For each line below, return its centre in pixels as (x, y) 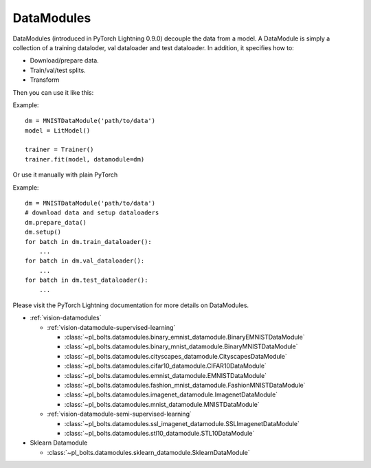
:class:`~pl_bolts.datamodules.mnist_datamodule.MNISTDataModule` (162, 404)
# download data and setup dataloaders (92, 213)
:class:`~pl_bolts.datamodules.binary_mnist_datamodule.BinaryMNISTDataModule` (181, 346)
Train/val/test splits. (58, 70)
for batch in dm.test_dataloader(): (87, 280)
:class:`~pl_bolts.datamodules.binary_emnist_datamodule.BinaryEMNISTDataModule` (184, 337)
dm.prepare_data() (56, 222)
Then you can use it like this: (53, 92)
